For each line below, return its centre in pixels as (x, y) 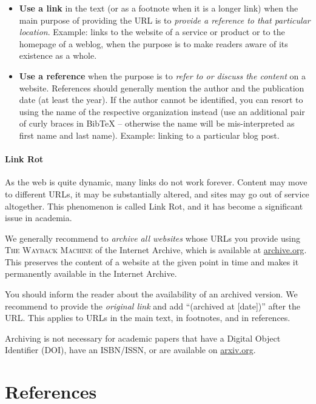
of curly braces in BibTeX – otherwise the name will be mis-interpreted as (157, 123)
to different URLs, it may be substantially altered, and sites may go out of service (157, 194)
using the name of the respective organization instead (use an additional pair (162, 111)
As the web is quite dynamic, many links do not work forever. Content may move (156, 182)
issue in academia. (39, 218)
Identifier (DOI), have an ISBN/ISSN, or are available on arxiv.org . (130, 350)
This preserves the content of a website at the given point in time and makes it (152, 261)
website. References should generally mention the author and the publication (162, 88)
